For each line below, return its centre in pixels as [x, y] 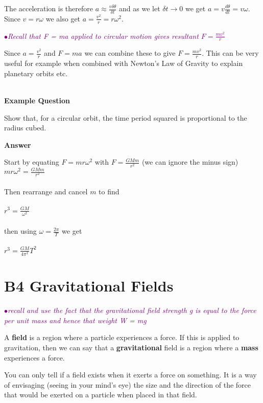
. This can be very [230, 53]
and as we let [140, 8]
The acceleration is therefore [49, 8]
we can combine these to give [130, 53]
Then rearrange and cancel [46, 191]
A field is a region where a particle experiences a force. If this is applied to [122, 337]
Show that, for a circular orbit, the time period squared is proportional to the [126, 117]
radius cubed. [25, 128]
